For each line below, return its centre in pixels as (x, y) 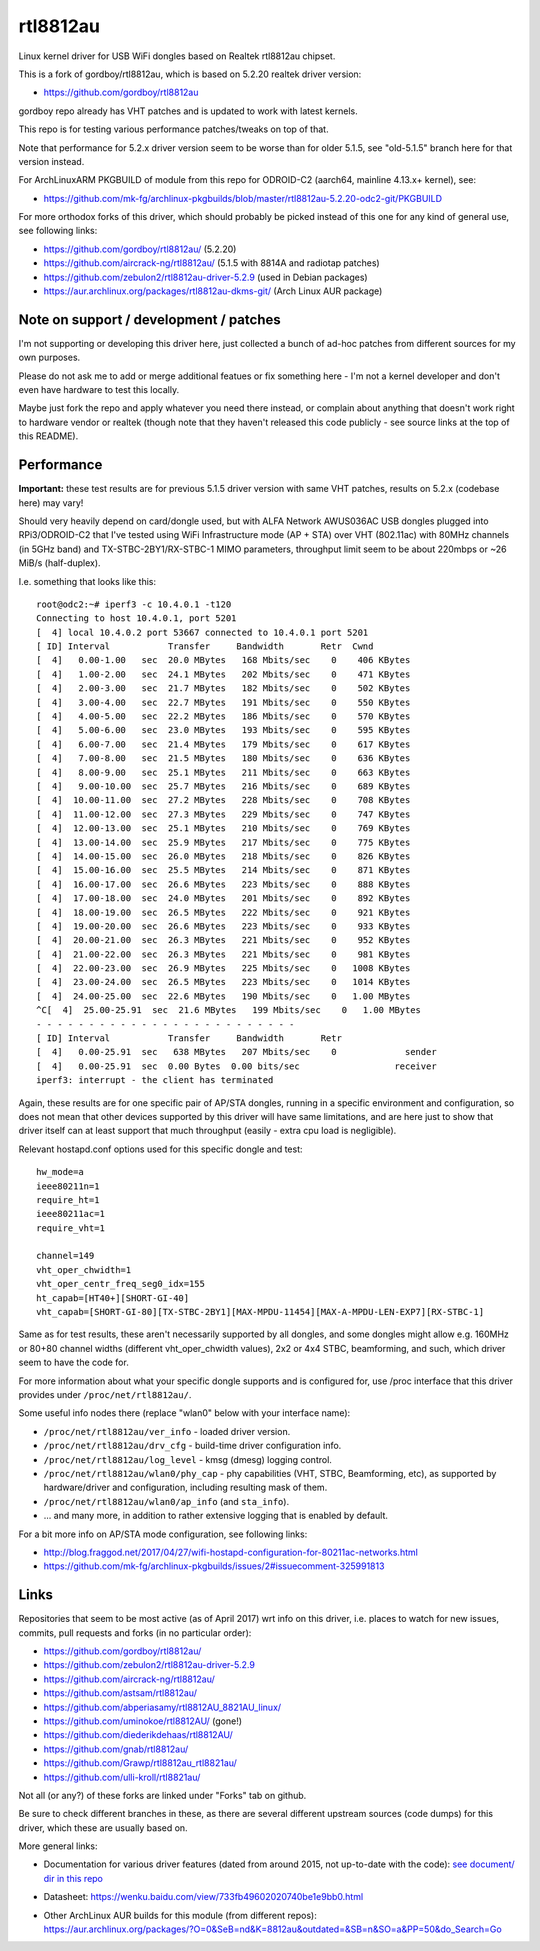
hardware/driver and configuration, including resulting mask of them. (185, 1487)
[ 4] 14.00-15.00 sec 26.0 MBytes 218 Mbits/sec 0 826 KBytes (223, 856)
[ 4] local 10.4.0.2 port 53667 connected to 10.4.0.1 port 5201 (202, 632)
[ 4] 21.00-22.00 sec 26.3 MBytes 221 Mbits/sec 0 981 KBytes (223, 954)
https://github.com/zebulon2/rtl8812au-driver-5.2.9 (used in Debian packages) (206, 277)
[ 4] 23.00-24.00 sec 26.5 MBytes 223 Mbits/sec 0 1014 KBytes (223, 982)
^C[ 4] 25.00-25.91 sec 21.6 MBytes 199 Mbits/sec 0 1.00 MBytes (229, 1010)
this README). (48, 436)
